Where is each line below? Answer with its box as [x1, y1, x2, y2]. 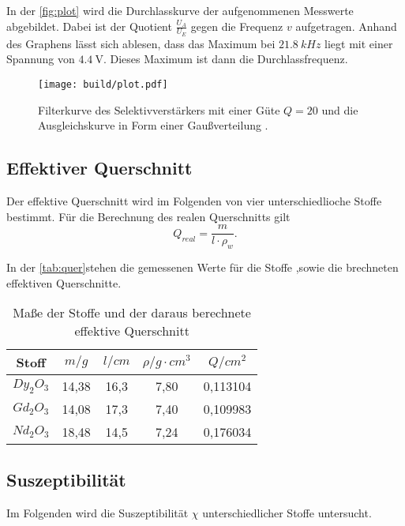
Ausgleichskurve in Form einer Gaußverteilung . [38, 117, 268, 133]
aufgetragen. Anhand [295, 17, 397, 34]
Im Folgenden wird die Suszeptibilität [6, 504, 189, 520]
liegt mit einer [324, 35, 393, 51]
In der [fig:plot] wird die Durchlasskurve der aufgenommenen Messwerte [6, 2, 354, 18]
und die [321, 101, 358, 118]
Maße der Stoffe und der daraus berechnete [13, 303, 251, 322]
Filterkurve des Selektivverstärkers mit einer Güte [38, 101, 280, 118]
